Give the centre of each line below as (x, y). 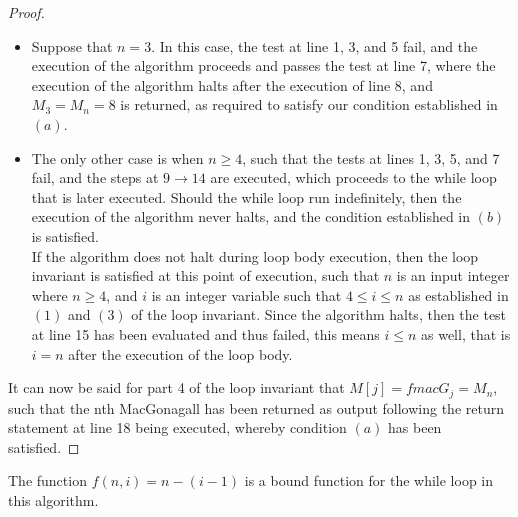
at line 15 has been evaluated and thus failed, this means (205, 333)
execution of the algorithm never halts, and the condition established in (251, 216)
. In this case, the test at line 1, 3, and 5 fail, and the (314, 45)
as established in (458, 294)
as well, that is (466, 333)
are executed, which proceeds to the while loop (353, 177)
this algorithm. (53, 499)
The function (47, 480)
